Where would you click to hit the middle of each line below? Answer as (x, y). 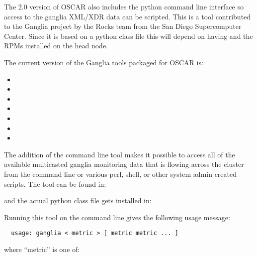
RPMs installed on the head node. (56, 46)
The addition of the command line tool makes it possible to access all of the (120, 154)
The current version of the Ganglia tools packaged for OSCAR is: (104, 62)
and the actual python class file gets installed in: (78, 200)
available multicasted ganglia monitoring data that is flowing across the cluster (124, 164)
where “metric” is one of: (42, 249)
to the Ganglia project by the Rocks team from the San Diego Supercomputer (123, 26)
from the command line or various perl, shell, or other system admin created (121, 174)
